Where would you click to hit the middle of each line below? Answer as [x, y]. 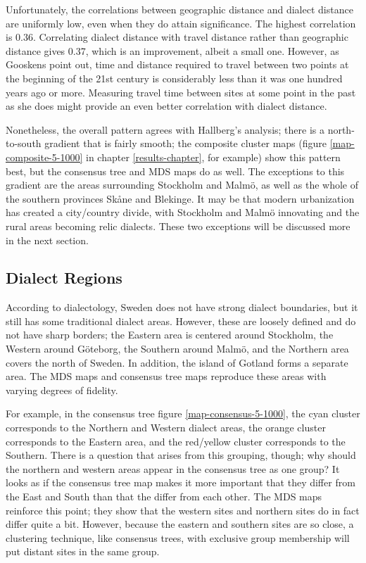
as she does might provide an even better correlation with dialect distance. [166, 106]
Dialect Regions [64, 278]
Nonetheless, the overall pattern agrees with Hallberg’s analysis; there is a [165, 129]
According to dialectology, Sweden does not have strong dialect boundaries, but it [182, 307]
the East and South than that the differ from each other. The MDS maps [164, 496]
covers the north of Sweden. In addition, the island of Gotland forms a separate [177, 362]
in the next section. [47, 240]
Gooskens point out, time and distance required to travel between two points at [177, 64]
